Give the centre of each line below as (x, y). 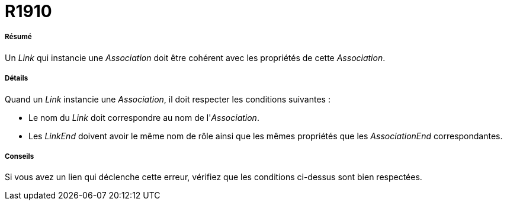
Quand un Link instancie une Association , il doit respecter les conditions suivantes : (168, 99)
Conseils (20, 156)
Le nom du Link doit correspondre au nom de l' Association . (144, 117)
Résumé (18, 37)
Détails (17, 79)
